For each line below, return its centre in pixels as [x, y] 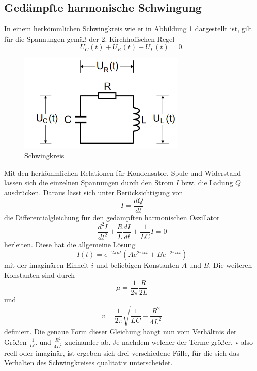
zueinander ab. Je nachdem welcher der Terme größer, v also [159, 341]
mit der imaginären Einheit [46, 265]
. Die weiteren [231, 265]
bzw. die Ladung [207, 182]
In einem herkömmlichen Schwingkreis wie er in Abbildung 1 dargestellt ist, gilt [128, 29]
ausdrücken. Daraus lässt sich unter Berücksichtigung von [94, 192]
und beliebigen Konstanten [137, 265]
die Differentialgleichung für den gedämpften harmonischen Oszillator [112, 217]
